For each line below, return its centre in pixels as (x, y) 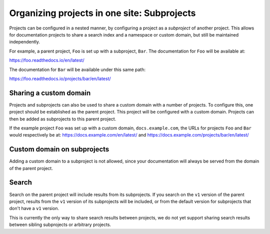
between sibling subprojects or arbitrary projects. (60, 224)
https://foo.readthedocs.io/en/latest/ (47, 60)
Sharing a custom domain (50, 93)
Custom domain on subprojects (59, 149)
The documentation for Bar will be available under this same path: (77, 69)
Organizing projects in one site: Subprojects (102, 13)
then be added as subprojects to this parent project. (63, 119)
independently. (24, 42)
